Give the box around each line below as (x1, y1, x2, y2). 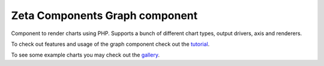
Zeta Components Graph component (11, 9, 198, 22)
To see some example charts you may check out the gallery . (11, 51, 160, 59)
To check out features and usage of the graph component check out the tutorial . (11, 40, 210, 48)
